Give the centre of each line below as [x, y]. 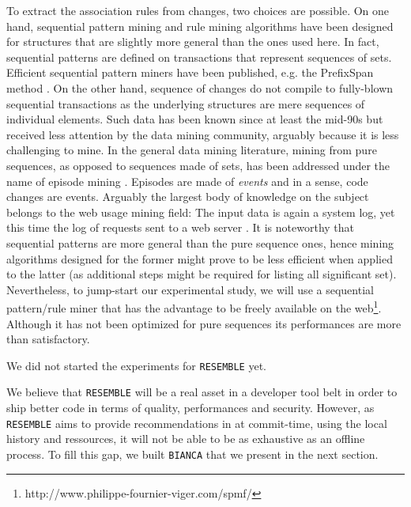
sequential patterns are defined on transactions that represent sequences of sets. [199, 57]
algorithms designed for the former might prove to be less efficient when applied [200, 258]
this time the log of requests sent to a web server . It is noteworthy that [181, 227]
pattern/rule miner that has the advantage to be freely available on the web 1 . [194, 306]
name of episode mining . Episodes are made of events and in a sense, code [187, 181]
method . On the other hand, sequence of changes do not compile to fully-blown [200, 87]
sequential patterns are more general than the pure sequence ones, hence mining [200, 242]
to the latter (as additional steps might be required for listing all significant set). [202, 274]
